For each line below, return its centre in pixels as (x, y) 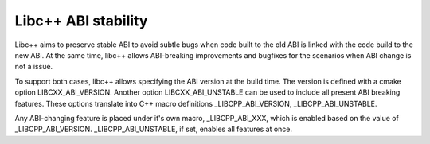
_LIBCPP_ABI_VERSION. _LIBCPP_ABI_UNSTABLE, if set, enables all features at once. (154, 129)
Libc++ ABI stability (81, 21)
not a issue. (34, 67)
